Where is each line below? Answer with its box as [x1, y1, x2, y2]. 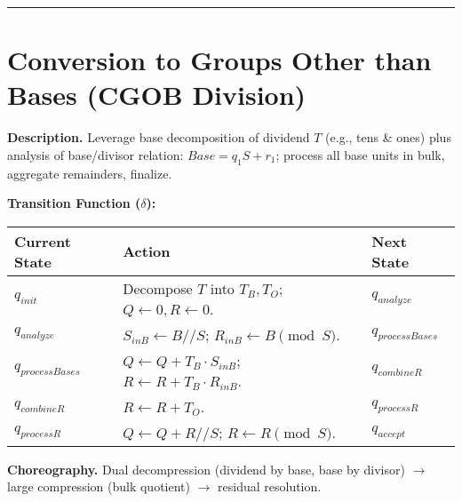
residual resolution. [218, 477, 322, 496]
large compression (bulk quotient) [7, 477, 190, 496]
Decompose [123, 277, 193, 299]
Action [123, 241, 171, 262]
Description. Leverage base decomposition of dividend [7, 128, 310, 147]
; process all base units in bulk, [275, 145, 445, 163]
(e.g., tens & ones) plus [325, 128, 451, 147]
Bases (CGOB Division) [7, 76, 307, 113]
